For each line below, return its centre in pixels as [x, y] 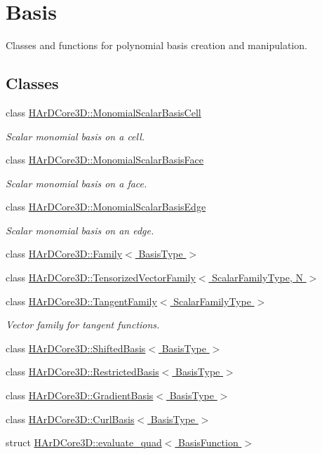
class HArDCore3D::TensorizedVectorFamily [101, 278]
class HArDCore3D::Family [64, 254]
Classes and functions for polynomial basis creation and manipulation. [156, 45]
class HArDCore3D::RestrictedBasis [82, 372]
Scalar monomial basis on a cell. [75, 136]
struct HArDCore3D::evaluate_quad [84, 442]
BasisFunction [208, 442]
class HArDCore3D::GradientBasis [80, 395]
